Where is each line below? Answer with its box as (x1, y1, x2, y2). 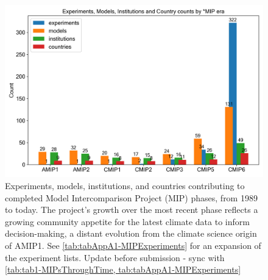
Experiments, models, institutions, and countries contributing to (5, 179, 245, 192)
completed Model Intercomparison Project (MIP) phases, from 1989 (5, 191, 258, 204)
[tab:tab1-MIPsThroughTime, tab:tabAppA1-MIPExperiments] (5, 263, 241, 276)
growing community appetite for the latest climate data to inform (5, 215, 250, 228)
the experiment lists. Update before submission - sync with (5, 251, 225, 264)
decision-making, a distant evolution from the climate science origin (5, 227, 257, 240)
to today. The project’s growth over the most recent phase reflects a (5, 203, 258, 216)
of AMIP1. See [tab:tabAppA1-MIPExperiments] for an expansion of (5, 239, 261, 251)
